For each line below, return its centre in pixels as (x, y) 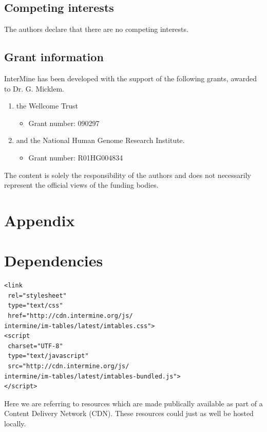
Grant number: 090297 (64, 123)
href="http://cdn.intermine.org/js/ (70, 316)
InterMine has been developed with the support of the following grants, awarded (130, 78)
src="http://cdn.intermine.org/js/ (69, 366)
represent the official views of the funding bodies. (81, 185)
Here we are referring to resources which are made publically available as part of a (133, 403)
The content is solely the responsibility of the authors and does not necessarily (128, 175)
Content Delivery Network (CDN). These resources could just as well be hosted (129, 413)
